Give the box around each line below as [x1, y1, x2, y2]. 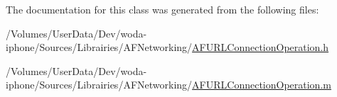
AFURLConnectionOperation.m [192, 77, 331, 92]
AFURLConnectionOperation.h [192, 40, 329, 55]
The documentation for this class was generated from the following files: [6, 2, 319, 16]
